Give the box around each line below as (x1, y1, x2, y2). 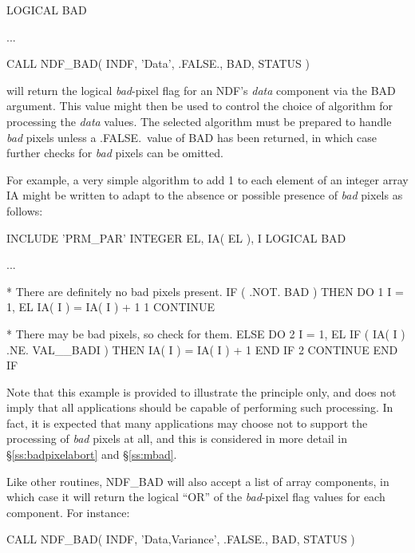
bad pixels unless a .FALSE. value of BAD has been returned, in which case (6, 128, 377, 145)
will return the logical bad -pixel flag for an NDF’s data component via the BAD (6, 81, 396, 98)
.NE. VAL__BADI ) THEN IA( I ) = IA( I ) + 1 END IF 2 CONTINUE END (6, 341, 398, 357)
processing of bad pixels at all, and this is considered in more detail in (6, 430, 348, 447)
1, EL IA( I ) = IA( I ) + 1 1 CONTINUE (6, 298, 215, 315)
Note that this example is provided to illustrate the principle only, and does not (6, 383, 397, 400)
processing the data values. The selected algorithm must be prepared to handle (6, 113, 392, 129)
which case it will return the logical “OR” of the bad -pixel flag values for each (6, 488, 385, 505)
